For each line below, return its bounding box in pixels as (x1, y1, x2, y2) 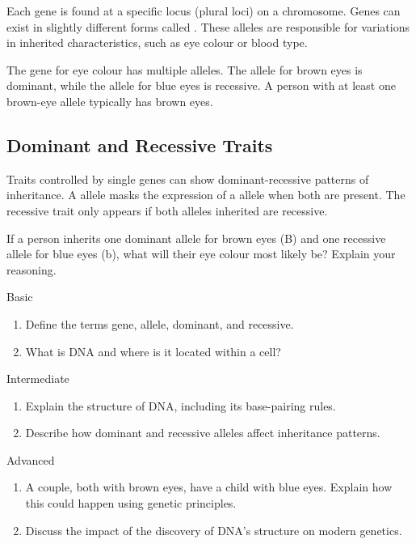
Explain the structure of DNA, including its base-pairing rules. (25, 397, 336, 414)
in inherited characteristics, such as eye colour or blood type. (6, 34, 308, 51)
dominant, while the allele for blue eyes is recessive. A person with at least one (6, 77, 396, 94)
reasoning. (6, 261, 57, 278)
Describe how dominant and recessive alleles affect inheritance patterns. (25, 424, 380, 441)
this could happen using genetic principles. (25, 495, 237, 512)
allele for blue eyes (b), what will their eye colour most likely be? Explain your (6, 245, 396, 262)
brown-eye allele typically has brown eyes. (6, 92, 213, 109)
